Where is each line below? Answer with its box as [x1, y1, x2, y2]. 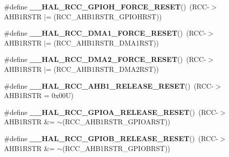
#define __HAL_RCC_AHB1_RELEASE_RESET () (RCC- [4, 80, 214, 91]
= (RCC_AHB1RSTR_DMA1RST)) [45, 37, 159, 48]
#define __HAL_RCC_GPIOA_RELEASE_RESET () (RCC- [4, 106, 219, 117]
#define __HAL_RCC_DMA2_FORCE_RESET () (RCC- [4, 54, 206, 64]
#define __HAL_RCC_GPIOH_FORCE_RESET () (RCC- [4, 1, 210, 11]
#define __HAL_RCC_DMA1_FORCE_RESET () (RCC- [4, 28, 206, 38]
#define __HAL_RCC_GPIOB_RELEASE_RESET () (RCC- [4, 133, 218, 143]
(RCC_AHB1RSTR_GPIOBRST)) [62, 143, 170, 153]
